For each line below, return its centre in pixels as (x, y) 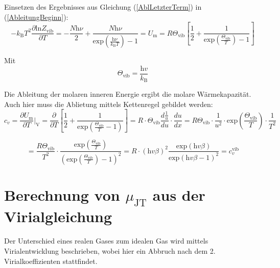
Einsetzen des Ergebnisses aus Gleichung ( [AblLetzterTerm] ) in (103, 7)
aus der (179, 194)
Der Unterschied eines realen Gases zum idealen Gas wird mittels (106, 241)
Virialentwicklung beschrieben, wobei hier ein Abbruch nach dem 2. (110, 250)
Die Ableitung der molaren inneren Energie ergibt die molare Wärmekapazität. (128, 94)
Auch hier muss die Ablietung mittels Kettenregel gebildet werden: (109, 104)
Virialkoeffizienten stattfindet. (51, 261)
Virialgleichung (58, 216)
